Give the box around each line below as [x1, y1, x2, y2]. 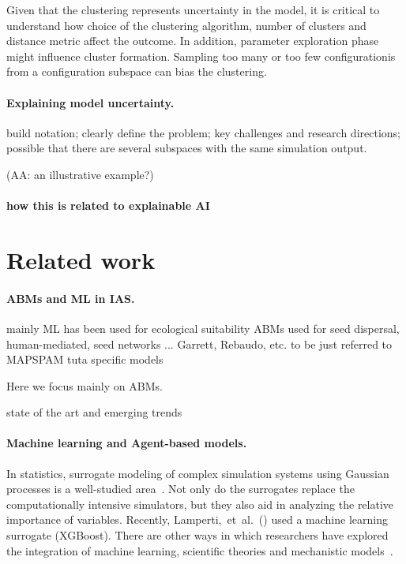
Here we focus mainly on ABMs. [6, 377, 163, 394]
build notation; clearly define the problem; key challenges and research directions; [6, 124, 400, 140]
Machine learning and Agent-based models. [6, 435, 247, 451]
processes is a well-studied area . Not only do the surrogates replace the [6, 480, 355, 497]
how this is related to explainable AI [6, 197, 210, 214]
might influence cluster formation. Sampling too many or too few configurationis [6, 47, 396, 64]
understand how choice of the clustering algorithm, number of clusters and [6, 17, 367, 33]
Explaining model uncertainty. [6, 94, 175, 110]
